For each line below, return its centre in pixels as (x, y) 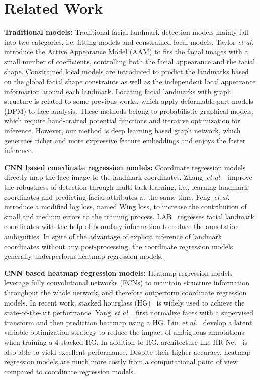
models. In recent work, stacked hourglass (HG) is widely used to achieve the (124, 302)
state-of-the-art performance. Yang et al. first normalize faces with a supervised (129, 312)
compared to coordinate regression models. (70, 371)
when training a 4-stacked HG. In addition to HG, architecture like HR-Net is (126, 341)
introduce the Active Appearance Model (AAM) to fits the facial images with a (126, 52)
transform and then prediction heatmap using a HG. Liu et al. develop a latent (128, 322)
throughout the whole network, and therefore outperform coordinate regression (125, 292)
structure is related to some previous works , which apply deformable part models (129, 101)
